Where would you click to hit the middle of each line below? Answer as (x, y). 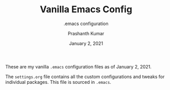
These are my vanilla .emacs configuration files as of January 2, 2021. (79, 66)
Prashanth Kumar (86, 33)
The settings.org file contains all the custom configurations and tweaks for (85, 76)
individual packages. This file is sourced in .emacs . (58, 82)
